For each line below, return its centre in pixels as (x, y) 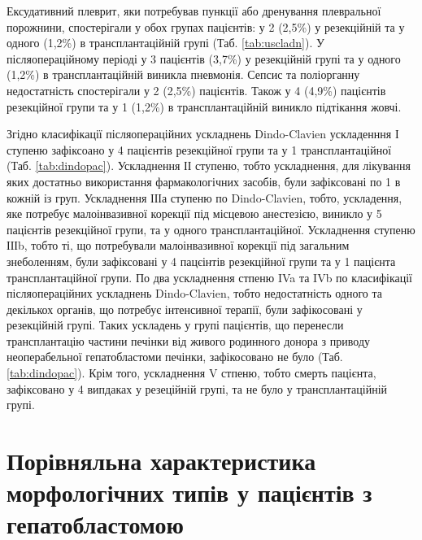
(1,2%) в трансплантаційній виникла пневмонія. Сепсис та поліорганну (183, 74)
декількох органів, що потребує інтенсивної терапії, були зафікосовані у (185, 309)
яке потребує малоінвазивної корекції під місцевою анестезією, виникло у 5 (194, 213)
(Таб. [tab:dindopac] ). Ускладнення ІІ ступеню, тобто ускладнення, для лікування (209, 165)
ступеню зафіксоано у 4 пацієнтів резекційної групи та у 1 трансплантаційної (199, 149)
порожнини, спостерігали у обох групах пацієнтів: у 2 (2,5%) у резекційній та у (206, 26)
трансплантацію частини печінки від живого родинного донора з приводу (189, 340)
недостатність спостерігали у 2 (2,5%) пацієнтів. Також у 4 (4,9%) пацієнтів (196, 90)
